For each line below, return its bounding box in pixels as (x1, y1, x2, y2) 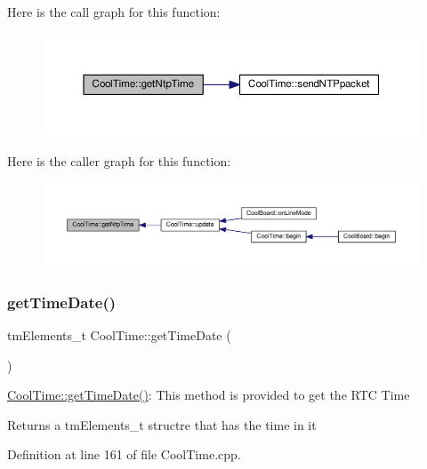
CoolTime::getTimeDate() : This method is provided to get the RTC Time (7, 386, 410, 404)
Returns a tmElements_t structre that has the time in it (7, 415, 317, 433)
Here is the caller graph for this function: (7, 152, 231, 171)
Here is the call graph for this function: (7, 3, 221, 20)
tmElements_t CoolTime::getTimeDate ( (7, 326, 231, 345)
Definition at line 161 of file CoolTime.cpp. (7, 445, 241, 464)
